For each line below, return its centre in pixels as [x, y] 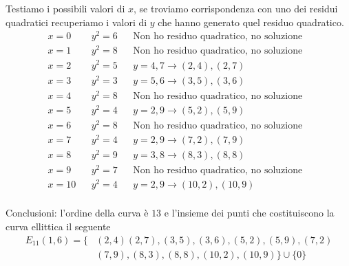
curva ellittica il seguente [58, 226]
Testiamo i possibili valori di [65, 8]
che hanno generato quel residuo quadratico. [251, 22]
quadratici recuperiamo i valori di [76, 22]
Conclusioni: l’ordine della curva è [77, 213]
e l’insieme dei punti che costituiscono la [249, 213]
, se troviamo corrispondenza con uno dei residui [236, 8]
